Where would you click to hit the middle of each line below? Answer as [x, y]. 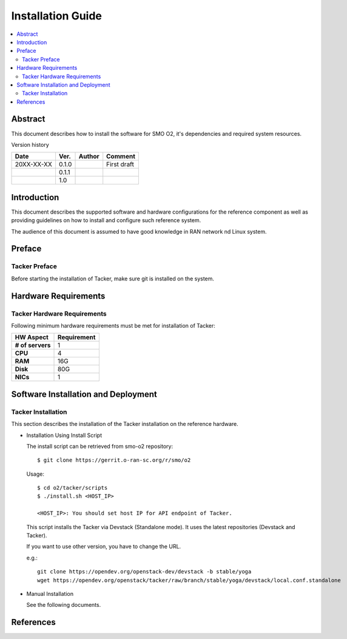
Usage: [35, 474]
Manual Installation [50, 593]
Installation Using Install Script [64, 435]
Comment [121, 157]
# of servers [33, 345]
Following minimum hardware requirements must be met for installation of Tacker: [113, 325]
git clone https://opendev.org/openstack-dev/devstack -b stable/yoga [144, 572]
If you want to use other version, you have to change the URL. [104, 547]
